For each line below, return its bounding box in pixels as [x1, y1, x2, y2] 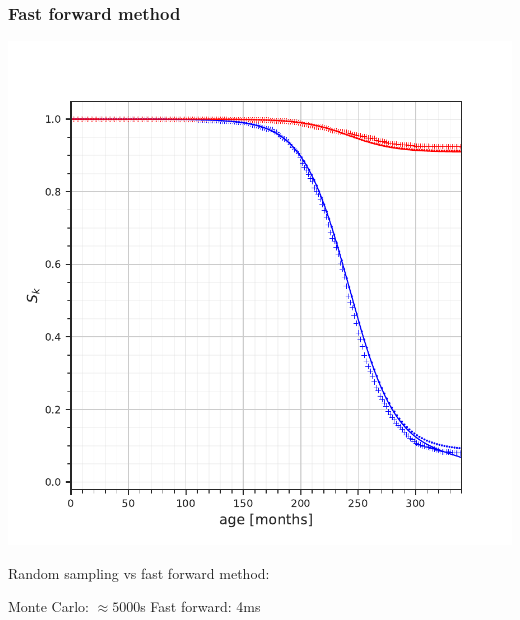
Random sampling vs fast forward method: [8, 562, 270, 583]
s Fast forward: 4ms [140, 596, 261, 617]
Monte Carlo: [8, 596, 89, 617]
